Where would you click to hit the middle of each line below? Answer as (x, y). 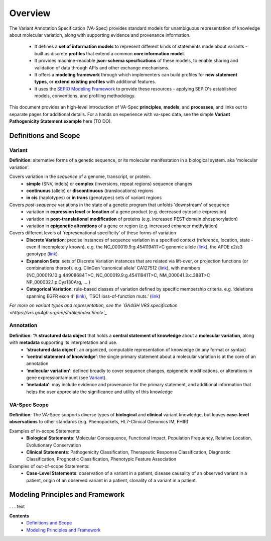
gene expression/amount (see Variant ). (67, 378)
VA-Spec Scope (29, 405)
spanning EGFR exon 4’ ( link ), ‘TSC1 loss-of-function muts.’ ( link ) (93, 296)
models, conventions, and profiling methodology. (85, 96)
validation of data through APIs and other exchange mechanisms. (102, 67)
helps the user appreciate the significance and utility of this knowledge (100, 392)
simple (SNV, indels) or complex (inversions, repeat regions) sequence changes (109, 184)
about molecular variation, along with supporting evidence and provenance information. (100, 35)
